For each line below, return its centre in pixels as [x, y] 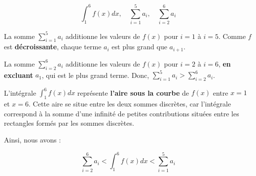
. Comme [232, 36]
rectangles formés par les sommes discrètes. [69, 123]
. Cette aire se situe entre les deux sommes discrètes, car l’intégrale [130, 104]
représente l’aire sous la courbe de [133, 92]
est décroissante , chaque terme [53, 47]
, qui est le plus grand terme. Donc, [95, 75]
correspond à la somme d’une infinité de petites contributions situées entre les [122, 113]
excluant [19, 75]
